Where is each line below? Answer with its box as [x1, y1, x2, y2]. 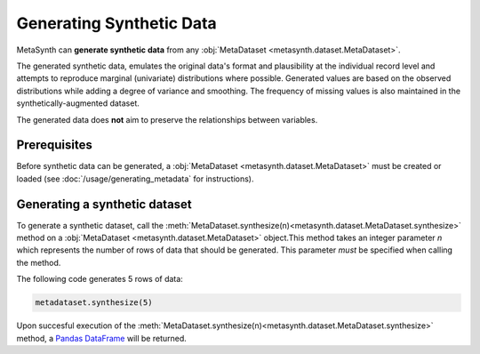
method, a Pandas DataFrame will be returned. [16, 333, 187, 343]
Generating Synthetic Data [16, 13, 217, 33]
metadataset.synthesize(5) [35, 298, 153, 308]
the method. [16, 257, 61, 268]
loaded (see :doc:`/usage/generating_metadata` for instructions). [16, 173, 254, 184]
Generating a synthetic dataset [16, 197, 193, 212]
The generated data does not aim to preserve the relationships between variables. [16, 114, 318, 125]
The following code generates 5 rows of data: [16, 274, 184, 285]
